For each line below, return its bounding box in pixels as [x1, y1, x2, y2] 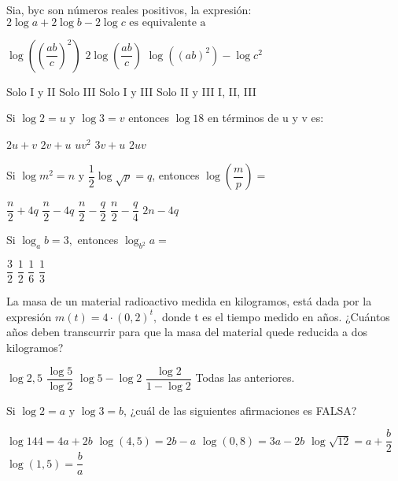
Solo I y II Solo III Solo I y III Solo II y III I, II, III [6, 83, 256, 99]
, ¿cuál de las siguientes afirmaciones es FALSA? [123, 401, 357, 418]
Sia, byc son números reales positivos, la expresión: [6, 2, 252, 17]
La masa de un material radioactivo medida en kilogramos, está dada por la [6, 293, 372, 309]
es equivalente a [129, 17, 206, 28]
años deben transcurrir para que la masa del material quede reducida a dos [6, 324, 368, 340]
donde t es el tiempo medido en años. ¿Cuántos [161, 308, 390, 324]
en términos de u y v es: [207, 109, 324, 126]
